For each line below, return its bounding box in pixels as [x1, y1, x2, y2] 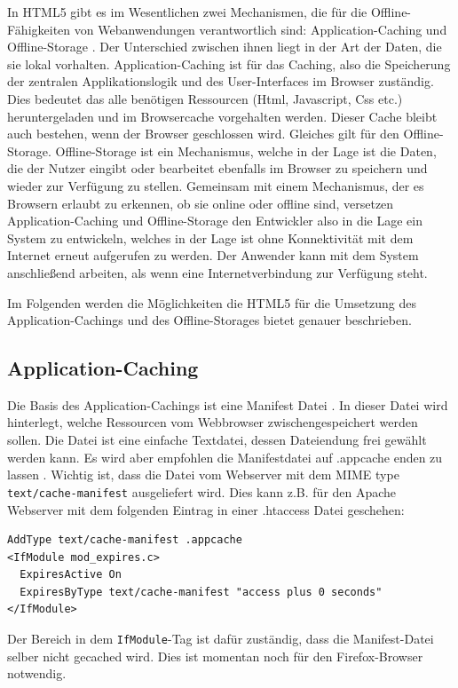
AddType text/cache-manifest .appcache [7, 534, 242, 547]
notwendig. [7, 664, 67, 683]
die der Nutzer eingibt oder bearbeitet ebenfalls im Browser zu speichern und [7, 159, 428, 178]
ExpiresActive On [20, 568, 122, 581]
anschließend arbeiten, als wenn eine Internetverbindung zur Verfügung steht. [7, 263, 428, 281]
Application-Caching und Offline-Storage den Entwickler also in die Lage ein [7, 211, 423, 230]
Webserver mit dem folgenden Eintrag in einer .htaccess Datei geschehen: [7, 500, 405, 518]
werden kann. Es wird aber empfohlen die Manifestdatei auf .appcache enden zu [7, 447, 443, 466]
